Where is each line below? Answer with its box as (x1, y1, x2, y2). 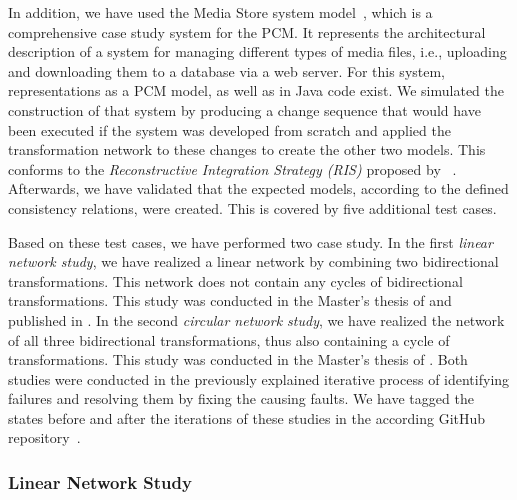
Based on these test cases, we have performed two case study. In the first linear (8, 231, 493, 252)
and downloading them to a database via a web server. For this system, (8, 60, 446, 81)
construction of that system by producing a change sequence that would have (8, 99, 481, 120)
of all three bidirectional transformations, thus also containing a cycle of (8, 329, 450, 350)
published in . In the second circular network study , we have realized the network (8, 309, 505, 330)
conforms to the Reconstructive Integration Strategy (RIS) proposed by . (8, 158, 457, 179)
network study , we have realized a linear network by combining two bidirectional (8, 251, 499, 272)
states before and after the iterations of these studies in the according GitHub (8, 407, 486, 428)
